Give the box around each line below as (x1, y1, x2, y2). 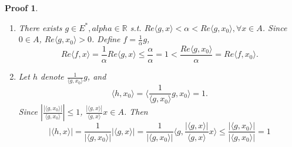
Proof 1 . (5, 2, 38, 13)
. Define (92, 33, 120, 45)
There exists (18, 21, 62, 33)
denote (41, 70, 64, 83)
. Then (123, 105, 148, 118)
